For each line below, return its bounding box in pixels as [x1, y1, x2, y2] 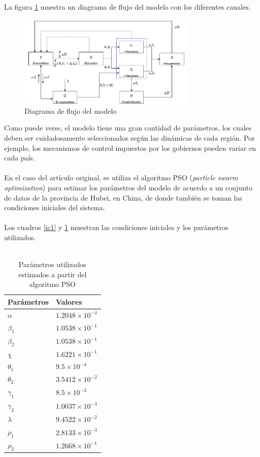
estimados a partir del [18, 269, 87, 279]
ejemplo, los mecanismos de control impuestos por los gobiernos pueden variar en [4, 142, 256, 153]
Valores [55, 296, 82, 307]
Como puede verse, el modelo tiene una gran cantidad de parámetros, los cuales [4, 122, 252, 133]
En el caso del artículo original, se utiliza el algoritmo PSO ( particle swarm [4, 172, 238, 183]
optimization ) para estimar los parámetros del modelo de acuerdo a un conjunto [4, 182, 252, 192]
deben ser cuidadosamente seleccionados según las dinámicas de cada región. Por [4, 132, 255, 143]
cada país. [4, 152, 35, 163]
